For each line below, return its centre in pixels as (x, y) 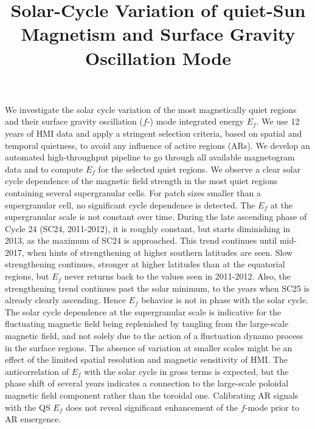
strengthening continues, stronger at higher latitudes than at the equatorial (145, 264)
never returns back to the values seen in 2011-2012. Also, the (177, 276)
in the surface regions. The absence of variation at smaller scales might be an (149, 347)
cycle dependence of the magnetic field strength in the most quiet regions (141, 181)
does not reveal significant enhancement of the (152, 407)
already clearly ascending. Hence (65, 300)
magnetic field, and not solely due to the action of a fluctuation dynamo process (154, 336)
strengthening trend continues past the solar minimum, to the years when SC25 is (157, 288)
